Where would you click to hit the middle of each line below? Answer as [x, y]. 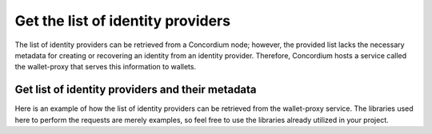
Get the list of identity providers [123, 21]
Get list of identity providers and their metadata [136, 90]
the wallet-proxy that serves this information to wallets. [105, 67]
